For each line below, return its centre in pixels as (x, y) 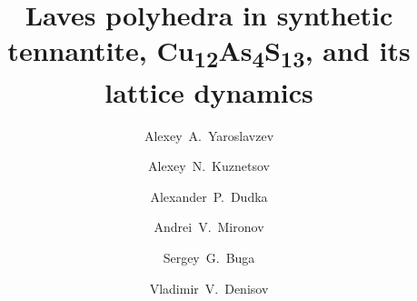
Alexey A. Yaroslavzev (209, 135)
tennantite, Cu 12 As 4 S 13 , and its (209, 53)
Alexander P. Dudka (209, 196)
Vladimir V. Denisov (209, 288)
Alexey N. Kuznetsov (209, 166)
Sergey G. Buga (209, 257)
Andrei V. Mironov (209, 227)
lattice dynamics (209, 91)
